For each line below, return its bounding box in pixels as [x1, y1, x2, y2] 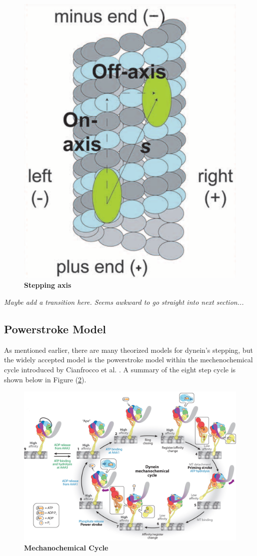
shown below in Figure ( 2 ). [4, 374, 86, 384]
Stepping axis [24, 280, 71, 290]
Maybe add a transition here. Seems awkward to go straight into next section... [4, 296, 244, 307]
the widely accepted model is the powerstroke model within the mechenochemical [4, 354, 253, 365]
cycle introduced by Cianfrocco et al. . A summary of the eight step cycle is [4, 364, 236, 374]
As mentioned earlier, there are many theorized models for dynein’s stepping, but [4, 344, 253, 355]
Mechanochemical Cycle [24, 542, 108, 552]
